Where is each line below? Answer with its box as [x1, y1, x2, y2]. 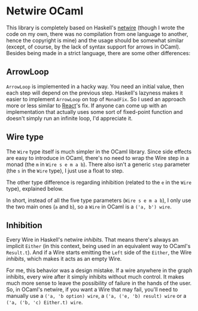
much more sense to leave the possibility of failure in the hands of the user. [6, 280, 192, 287]
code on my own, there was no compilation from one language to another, [6, 30, 188, 37]
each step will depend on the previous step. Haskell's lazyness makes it [6, 89, 184, 96]
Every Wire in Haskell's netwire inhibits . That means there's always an [6, 236, 179, 243]
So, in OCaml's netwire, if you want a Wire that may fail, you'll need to [6, 286, 178, 293]
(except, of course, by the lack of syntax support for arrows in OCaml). [6, 43, 181, 50]
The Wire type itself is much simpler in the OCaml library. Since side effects [6, 148, 192, 155]
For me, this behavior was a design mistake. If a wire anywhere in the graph [6, 267, 193, 274]
